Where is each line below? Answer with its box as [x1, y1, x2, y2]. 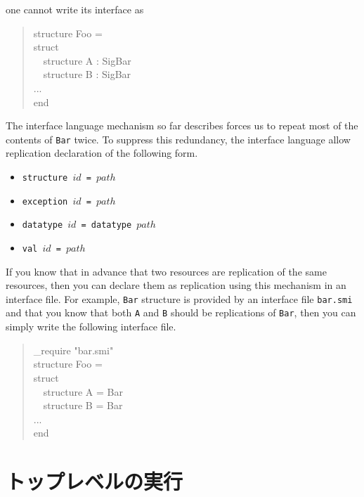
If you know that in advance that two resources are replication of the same [6, 264, 327, 278]
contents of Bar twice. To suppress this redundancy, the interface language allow [6, 131, 351, 146]
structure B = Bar [43, 398, 123, 413]
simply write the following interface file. [6, 319, 176, 334]
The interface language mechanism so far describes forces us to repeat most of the [6, 118, 358, 133]
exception [22, 196, 68, 207]
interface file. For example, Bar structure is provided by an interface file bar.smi [6, 291, 353, 306]
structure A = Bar [43, 384, 123, 399]
